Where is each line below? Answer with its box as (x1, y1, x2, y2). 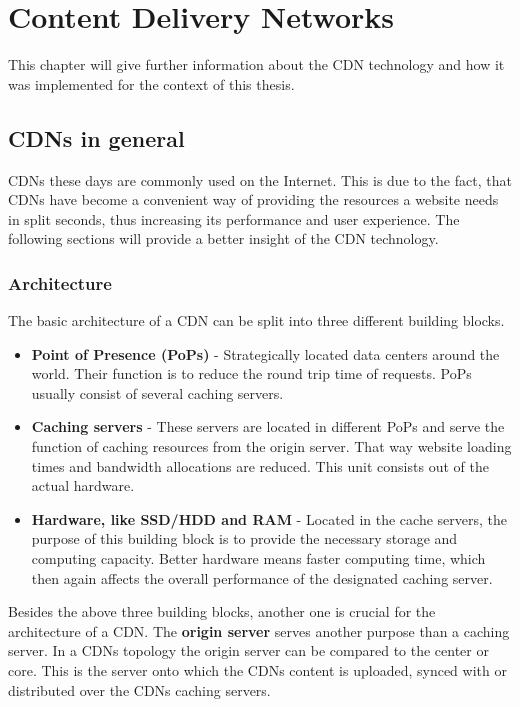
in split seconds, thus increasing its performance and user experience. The (8, 208, 460, 229)
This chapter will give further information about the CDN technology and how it (8, 54, 505, 75)
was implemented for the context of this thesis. (8, 73, 295, 94)
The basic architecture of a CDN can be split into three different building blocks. (8, 310, 505, 331)
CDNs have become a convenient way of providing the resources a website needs (8, 189, 499, 210)
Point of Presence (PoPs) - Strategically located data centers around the (31, 343, 500, 364)
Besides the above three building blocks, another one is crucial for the (8, 601, 436, 622)
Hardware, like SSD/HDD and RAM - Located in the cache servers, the (31, 508, 507, 529)
